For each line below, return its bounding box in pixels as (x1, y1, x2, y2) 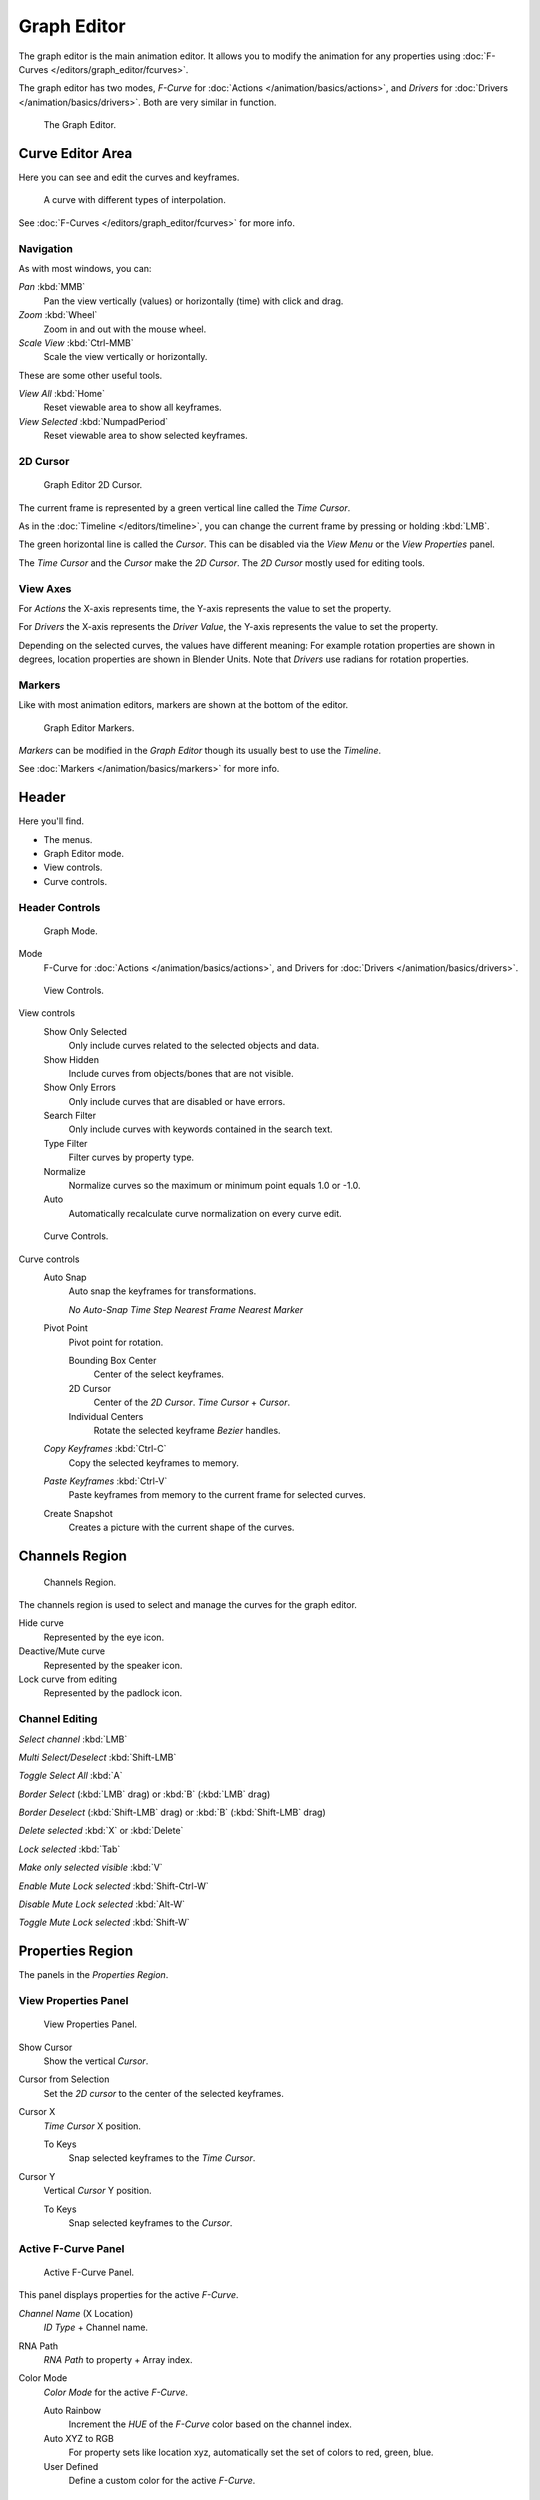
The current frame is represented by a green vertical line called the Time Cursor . (18, 501, 351, 514)
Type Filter (43, 1137, 88, 1149)
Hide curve (18, 1617, 64, 1629)
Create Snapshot (43, 1507, 114, 1519)
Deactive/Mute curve (18, 1645, 106, 1657)
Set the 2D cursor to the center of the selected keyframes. (43, 2087, 284, 2099)
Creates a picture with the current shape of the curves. (68, 1521, 295, 1534)
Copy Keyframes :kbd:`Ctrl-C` (43, 1443, 167, 1455)
